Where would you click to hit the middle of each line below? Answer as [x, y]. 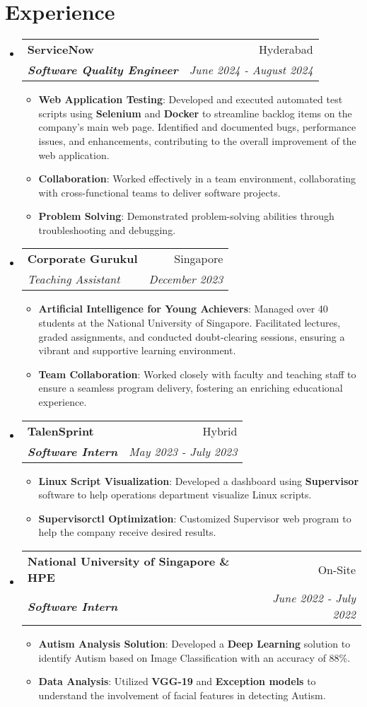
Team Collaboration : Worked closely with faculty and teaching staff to [197, 374]
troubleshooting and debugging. [107, 229]
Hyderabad [286, 49]
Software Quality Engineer [103, 70]
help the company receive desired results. [127, 532]
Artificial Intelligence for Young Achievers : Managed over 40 [183, 309]
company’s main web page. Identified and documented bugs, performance [197, 127]
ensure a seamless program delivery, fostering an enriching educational [191, 388]
